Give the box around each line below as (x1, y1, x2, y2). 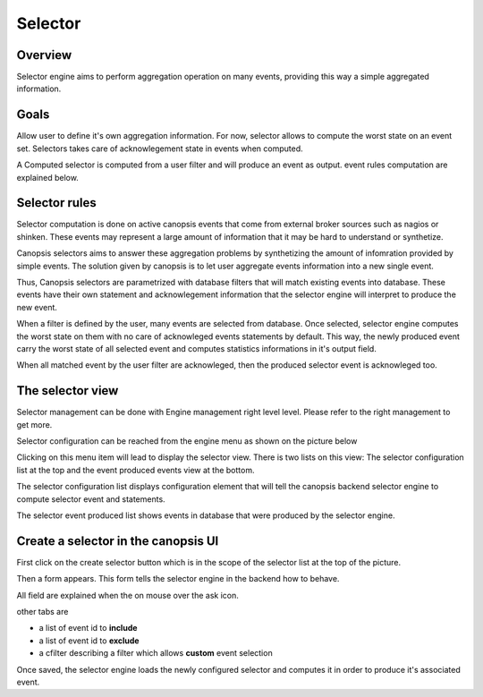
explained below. (16, 172, 80, 183)
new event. (16, 302, 58, 312)
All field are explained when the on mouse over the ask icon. (16, 590, 239, 600)
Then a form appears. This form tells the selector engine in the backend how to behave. (16, 574, 340, 584)
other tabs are (16, 607, 69, 617)
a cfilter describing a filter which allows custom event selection (38, 648, 273, 659)
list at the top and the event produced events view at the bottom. (16, 464, 255, 475)
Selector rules (16, 195, 97, 210)
